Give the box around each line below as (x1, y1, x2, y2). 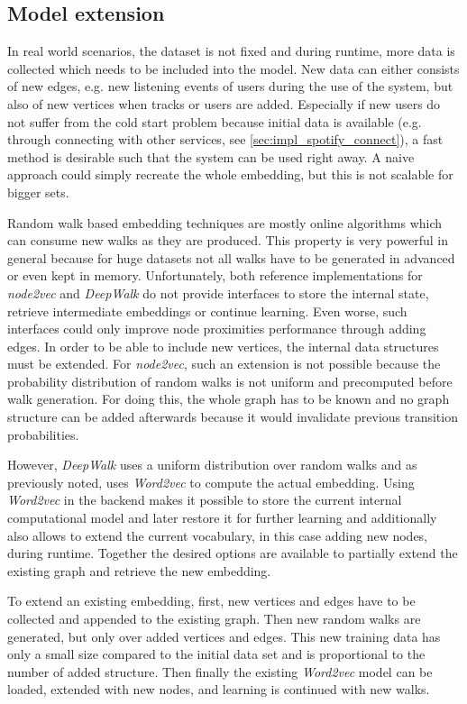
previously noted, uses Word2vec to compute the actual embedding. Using (7, 472, 415, 491)
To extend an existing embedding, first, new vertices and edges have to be (7, 591, 416, 610)
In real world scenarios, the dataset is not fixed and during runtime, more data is (7, 41, 455, 60)
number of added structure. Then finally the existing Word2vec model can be (7, 662, 433, 681)
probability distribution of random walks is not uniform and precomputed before (7, 371, 453, 390)
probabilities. (7, 425, 79, 443)
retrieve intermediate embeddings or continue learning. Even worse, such (7, 301, 407, 320)
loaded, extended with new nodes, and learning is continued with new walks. (7, 680, 430, 699)
